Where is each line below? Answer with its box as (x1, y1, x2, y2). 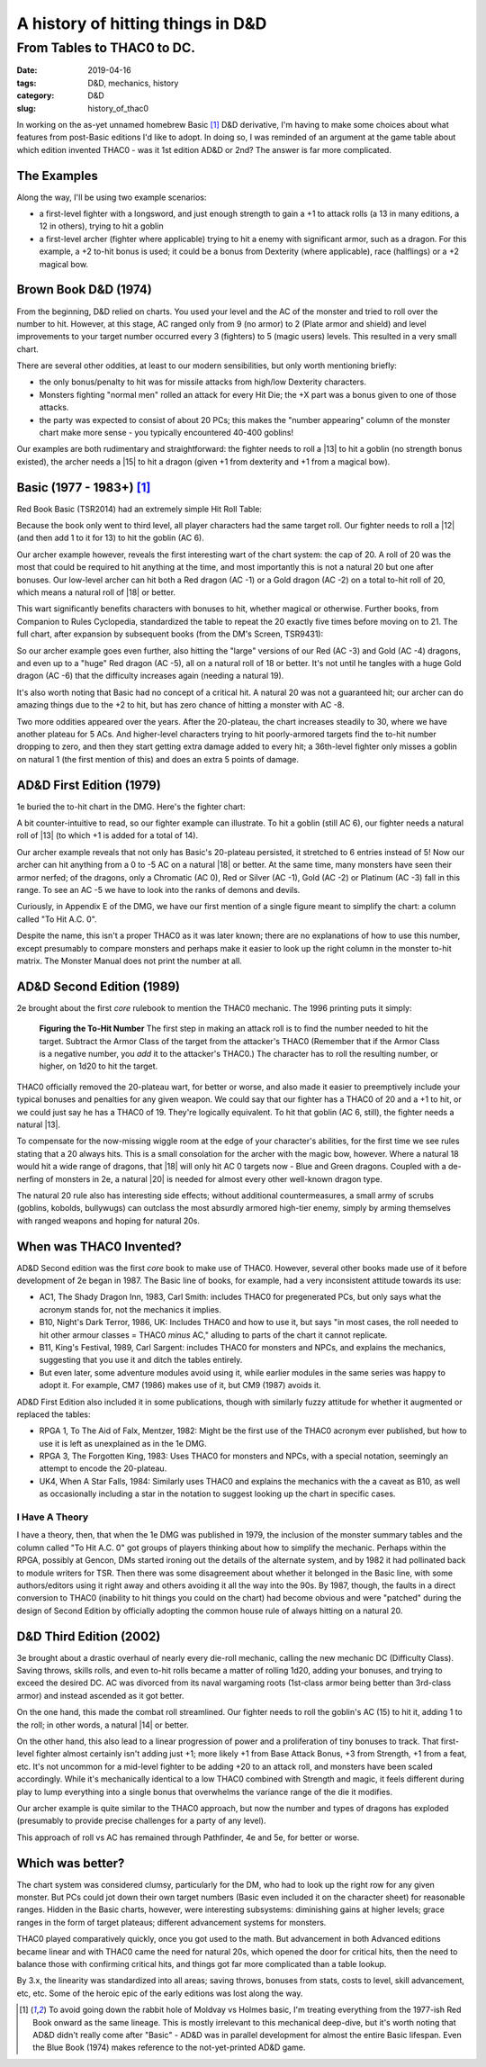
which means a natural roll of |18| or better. (16, 587, 175, 598)
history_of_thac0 (87, 103, 148, 113)
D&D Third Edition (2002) (16, 1629, 161, 1644)
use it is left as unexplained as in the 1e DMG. (39, 1438, 207, 1449)
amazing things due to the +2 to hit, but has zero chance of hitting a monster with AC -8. (16, 700, 345, 710)
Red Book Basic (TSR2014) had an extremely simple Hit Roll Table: (16, 503, 263, 514)
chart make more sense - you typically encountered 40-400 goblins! (39, 428, 294, 438)
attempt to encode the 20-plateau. (39, 1463, 167, 1474)
